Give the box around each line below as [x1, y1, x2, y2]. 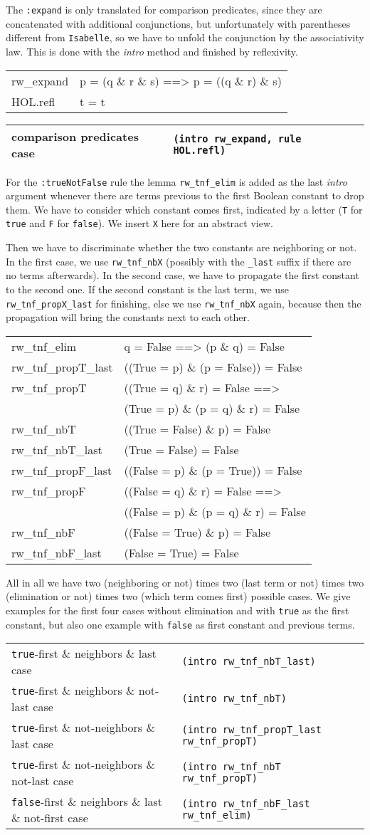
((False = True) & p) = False [124, 523, 270, 540]
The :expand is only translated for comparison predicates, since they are [6, 2, 322, 16]
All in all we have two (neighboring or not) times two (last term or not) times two [6, 574, 364, 589]
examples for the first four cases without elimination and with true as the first [6, 602, 349, 617]
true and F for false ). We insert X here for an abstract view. [6, 216, 273, 231]
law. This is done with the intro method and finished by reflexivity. [6, 43, 298, 58]
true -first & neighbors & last [11, 645, 157, 662]
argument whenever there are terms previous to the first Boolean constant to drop [6, 188, 364, 203]
